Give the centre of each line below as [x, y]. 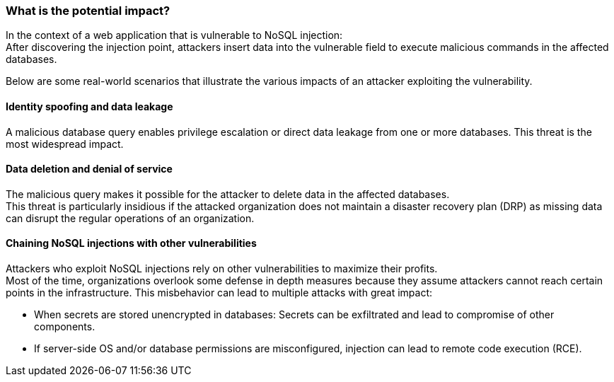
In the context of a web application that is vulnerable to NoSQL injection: [174, 35]
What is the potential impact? [88, 11]
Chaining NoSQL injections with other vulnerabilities [131, 243]
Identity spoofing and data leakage [89, 106]
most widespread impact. [65, 144]
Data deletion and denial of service [89, 169]
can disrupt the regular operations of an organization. [130, 218]
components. [65, 327]
